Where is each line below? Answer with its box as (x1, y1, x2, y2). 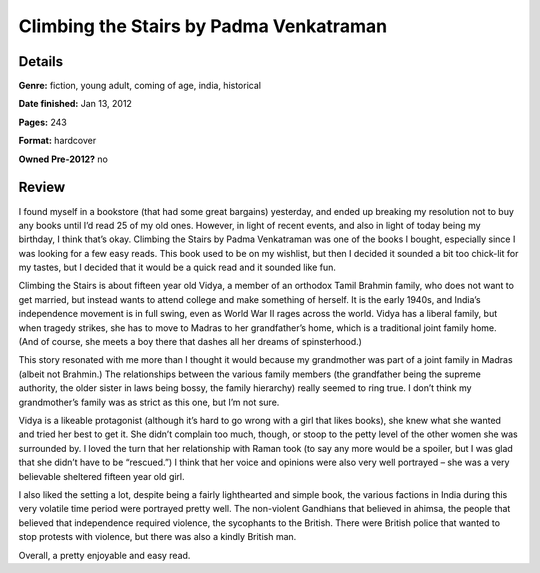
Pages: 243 (18, 116, 67, 128)
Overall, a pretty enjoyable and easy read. (18, 549, 191, 561)
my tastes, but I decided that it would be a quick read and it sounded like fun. (18, 261, 337, 274)
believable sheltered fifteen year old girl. (18, 470, 185, 482)
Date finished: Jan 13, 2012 (18, 98, 132, 110)
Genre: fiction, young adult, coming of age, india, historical (18, 80, 262, 92)
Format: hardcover (18, 135, 97, 147)
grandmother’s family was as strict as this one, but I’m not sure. (18, 396, 280, 408)
